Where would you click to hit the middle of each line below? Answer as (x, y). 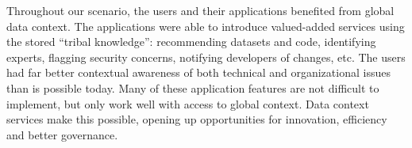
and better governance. (62, 134)
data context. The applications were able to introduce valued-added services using (206, 26)
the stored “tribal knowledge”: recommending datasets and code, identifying (191, 42)
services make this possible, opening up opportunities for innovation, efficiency (197, 119)
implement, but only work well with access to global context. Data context (188, 103)
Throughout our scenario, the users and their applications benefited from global (200, 10)
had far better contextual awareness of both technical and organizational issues (198, 72)
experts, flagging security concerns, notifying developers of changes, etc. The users (206, 57)
